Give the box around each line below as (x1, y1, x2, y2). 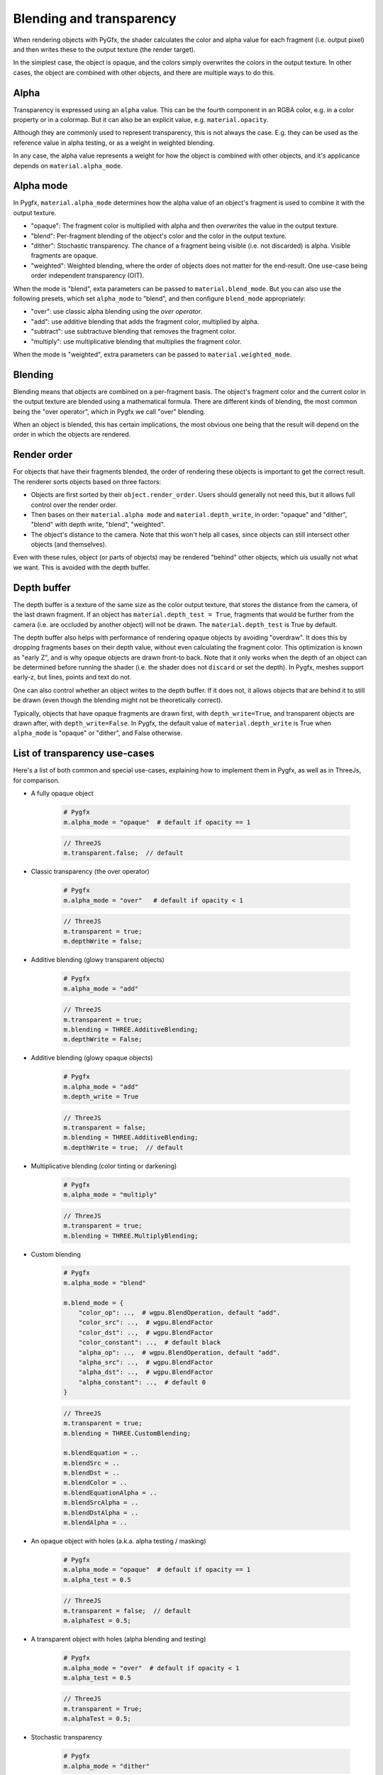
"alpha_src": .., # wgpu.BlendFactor (78, 1358, 213, 1366)
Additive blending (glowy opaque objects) (30, 1054, 153, 1062)
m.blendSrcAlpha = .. (63, 1499, 139, 1507)
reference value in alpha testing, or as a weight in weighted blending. (13, 138, 215, 147)
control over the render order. (30, 501, 118, 509)
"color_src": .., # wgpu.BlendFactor (78, 1318, 213, 1327)
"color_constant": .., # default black (78, 1338, 221, 1347)
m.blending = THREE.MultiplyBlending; (63, 1232, 199, 1240)
